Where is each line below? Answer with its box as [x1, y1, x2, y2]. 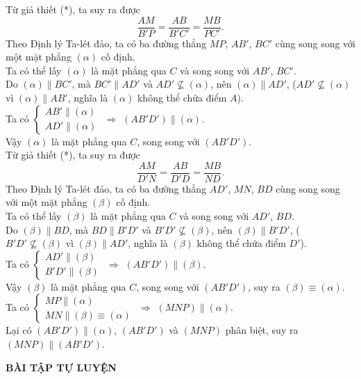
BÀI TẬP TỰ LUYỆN [6, 360, 117, 374]
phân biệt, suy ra [225, 323, 299, 337]
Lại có [6, 323, 32, 337]
